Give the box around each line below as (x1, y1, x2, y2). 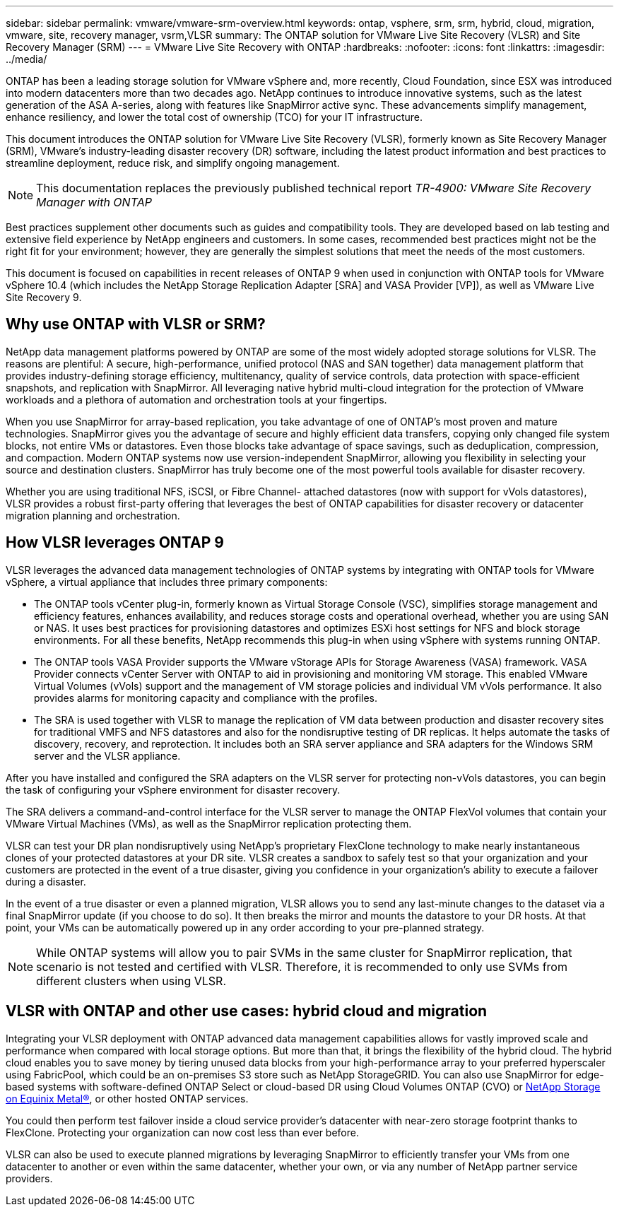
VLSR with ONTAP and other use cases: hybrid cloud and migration (6, 1002, 488, 1020)
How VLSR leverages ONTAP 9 (6, 534, 224, 552)
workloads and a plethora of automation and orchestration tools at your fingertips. (6, 393, 387, 406)
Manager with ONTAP (36, 195, 152, 209)
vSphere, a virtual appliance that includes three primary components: (6, 575, 328, 588)
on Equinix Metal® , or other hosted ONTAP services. (6, 1092, 249, 1105)
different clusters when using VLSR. (36, 973, 227, 988)
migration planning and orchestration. (6, 509, 180, 522)
